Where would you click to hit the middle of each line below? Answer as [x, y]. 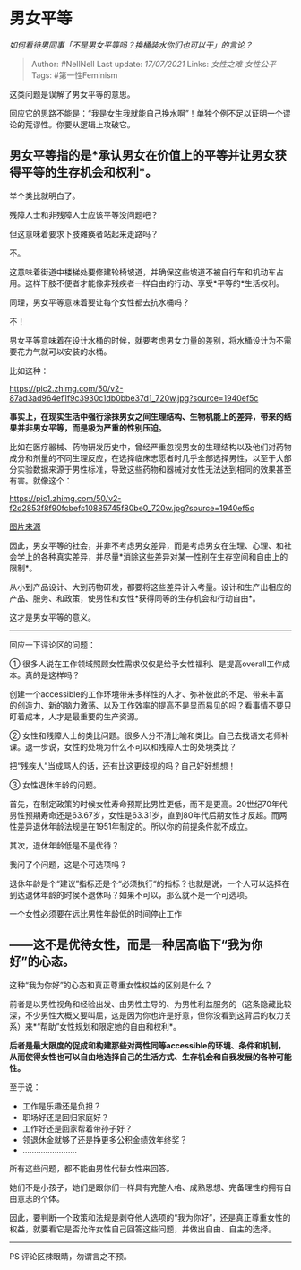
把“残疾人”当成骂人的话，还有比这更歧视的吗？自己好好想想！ [123, 765]
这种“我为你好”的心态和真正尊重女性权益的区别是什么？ [111, 985]
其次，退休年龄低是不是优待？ [64, 845]
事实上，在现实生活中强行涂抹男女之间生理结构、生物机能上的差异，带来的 [146, 416]
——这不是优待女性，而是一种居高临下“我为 [130, 945]
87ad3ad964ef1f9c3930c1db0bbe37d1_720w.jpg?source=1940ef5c [134, 398]
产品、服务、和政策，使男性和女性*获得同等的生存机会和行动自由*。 [135, 598]
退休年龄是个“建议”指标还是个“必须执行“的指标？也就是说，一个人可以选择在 [150, 883]
